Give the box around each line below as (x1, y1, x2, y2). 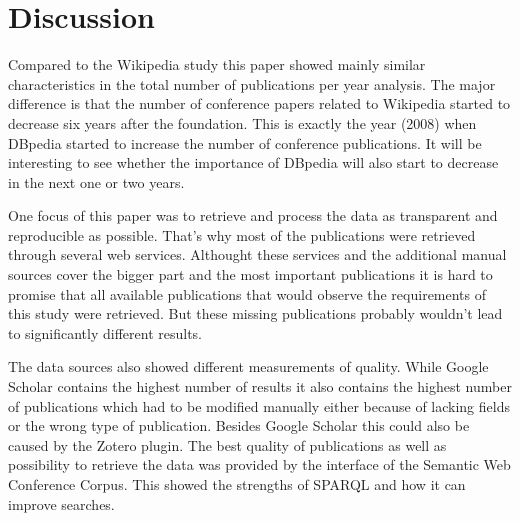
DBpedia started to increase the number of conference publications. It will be (8, 132, 482, 153)
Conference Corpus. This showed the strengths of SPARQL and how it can (8, 474, 466, 494)
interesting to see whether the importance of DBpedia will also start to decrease (8, 152, 499, 173)
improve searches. (8, 493, 115, 514)
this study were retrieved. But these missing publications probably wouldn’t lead (8, 303, 503, 324)
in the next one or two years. (8, 171, 185, 192)
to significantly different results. (8, 322, 202, 343)
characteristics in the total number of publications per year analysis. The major (8, 73, 496, 94)
